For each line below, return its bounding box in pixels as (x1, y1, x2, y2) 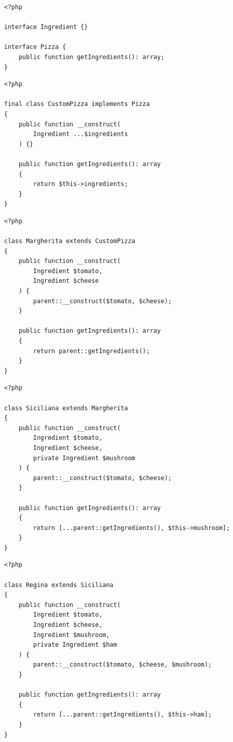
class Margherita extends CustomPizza (4, 237, 135, 245)
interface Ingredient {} (4, 23, 88, 31)
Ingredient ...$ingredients (33, 130, 128, 138)
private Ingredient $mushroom (33, 454, 135, 462)
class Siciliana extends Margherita (4, 404, 128, 412)
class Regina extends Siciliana (4, 581, 113, 589)
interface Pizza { (4, 43, 66, 51)
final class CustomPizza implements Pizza (4, 100, 150, 108)
